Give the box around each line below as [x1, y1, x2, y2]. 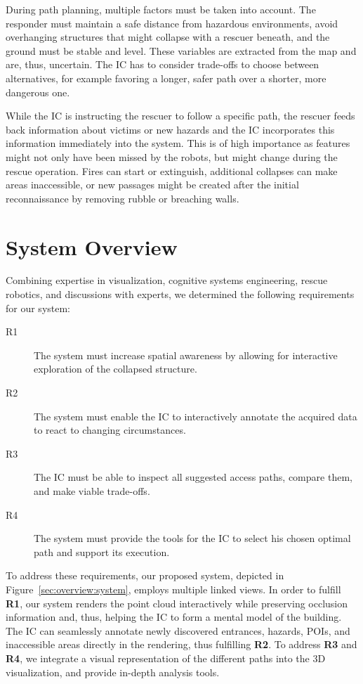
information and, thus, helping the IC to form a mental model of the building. [6, 609, 342, 624]
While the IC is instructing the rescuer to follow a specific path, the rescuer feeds [6, 108, 355, 123]
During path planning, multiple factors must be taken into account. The [6, 2, 316, 16]
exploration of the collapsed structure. [34, 361, 197, 376]
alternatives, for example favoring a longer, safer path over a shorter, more [6, 70, 326, 85]
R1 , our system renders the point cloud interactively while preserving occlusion [6, 595, 348, 610]
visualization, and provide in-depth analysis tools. [6, 664, 220, 679]
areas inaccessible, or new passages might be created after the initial [6, 177, 299, 192]
